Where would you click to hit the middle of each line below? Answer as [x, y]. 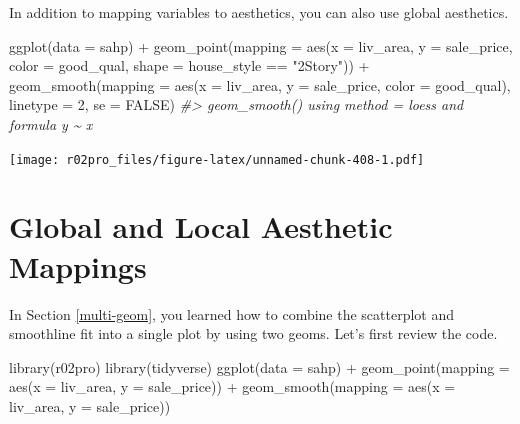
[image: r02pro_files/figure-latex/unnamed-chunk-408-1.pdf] [217, 159]
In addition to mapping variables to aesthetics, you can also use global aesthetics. [259, 12]
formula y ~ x [51, 123]
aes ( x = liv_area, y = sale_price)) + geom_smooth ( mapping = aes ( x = [232, 386]
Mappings [78, 265]
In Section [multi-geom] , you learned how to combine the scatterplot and [232, 313]
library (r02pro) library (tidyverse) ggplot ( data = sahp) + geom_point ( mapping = [259, 366]
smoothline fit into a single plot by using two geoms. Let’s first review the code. [253, 333]
